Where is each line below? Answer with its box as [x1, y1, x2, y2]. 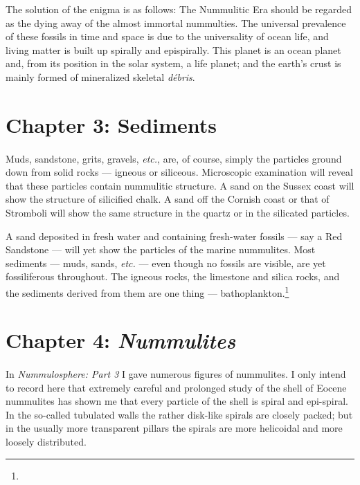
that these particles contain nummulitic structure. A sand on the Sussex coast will [6, 178, 354, 192]
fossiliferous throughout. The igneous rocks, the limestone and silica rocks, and [6, 269, 340, 284]
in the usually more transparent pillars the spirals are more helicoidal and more [6, 421, 343, 435]
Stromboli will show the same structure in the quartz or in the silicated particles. [6, 205, 350, 219]
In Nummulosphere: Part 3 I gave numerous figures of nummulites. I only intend [6, 367, 346, 381]
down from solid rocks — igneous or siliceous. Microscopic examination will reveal [6, 165, 353, 179]
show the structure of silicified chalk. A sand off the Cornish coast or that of [6, 192, 330, 206]
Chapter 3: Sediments [6, 110, 217, 138]
